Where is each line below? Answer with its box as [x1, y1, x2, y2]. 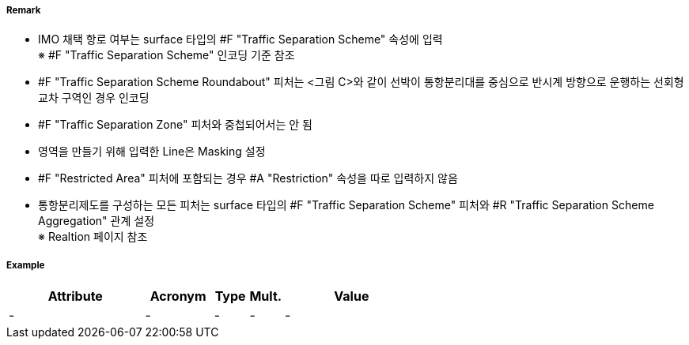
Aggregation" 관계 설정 [38, 214, 155, 228]
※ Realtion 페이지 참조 [38, 230, 148, 244]
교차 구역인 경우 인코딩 [38, 91, 150, 105]
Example [6, 259, 45, 271]
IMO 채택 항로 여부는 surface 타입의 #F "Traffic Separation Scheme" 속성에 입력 [38, 32, 443, 47]
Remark [6, 5, 41, 16]
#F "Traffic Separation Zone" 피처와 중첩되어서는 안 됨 [38, 118, 312, 132]
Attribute [47, 288, 103, 305]
